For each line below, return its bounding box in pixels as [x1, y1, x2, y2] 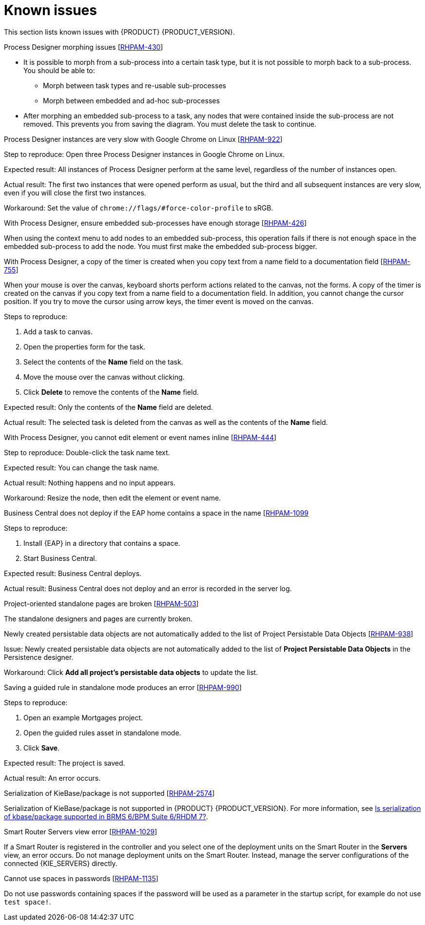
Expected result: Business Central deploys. [4, 569, 142, 578]
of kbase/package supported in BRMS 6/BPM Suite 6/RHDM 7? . [4, 812, 208, 821]
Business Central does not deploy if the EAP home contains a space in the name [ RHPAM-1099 [4, 508, 309, 517]
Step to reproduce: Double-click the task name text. [4, 448, 170, 457]
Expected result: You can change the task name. [4, 463, 159, 472]
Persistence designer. [4, 653, 74, 661]
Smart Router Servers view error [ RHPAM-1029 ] [4, 827, 157, 836]
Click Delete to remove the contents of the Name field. [23, 387, 199, 396]
